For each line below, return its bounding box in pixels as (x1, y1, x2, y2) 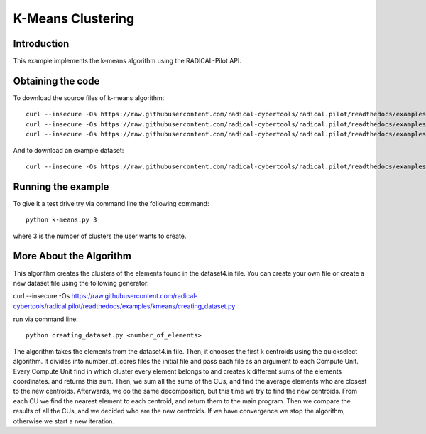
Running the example (13, 180, 109, 192)
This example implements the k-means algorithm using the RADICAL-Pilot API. (13, 57, 241, 65)
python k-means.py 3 (26, 216, 97, 224)
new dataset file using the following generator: (13, 278, 149, 287)
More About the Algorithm (13, 250, 131, 262)
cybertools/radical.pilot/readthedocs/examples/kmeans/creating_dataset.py (13, 302, 236, 310)
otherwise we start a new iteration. (13, 416, 115, 425)
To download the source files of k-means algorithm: (13, 93, 165, 102)
